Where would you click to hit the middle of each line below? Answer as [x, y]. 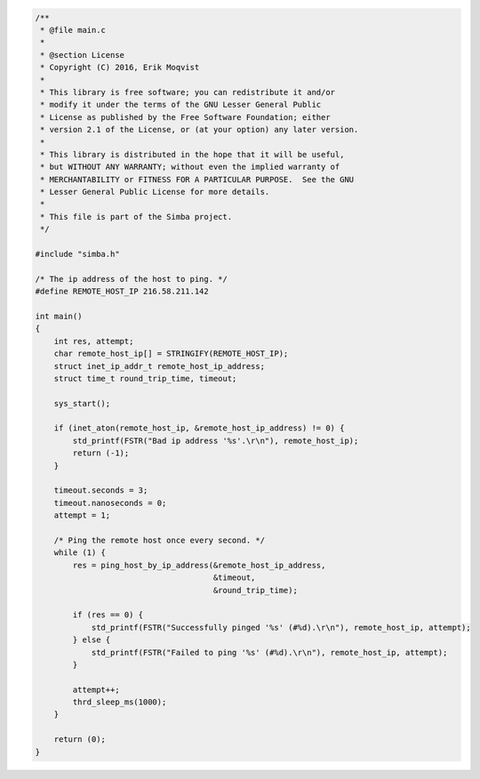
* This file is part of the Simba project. [136, 217]
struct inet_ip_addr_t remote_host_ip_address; [160, 366]
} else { [92, 640]
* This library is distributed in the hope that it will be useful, [192, 154]
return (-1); [101, 453]
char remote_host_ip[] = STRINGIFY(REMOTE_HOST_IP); [171, 354]
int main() [59, 316]
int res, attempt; [94, 341]
